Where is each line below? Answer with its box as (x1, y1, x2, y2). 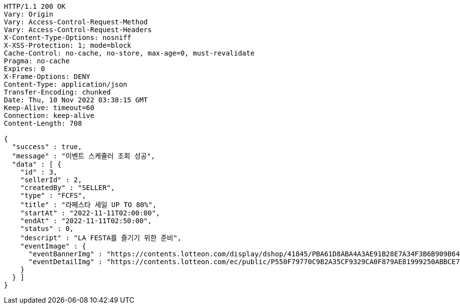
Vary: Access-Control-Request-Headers (4, 26, 152, 34)
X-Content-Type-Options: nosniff (4, 34, 132, 41)
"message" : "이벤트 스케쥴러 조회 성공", (12, 152, 155, 160)
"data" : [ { (12, 160, 62, 168)
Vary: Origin (4, 10, 54, 18)
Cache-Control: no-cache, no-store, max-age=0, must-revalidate (4, 49, 255, 57)
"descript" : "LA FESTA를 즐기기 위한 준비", (20, 234, 182, 242)
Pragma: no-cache (4, 57, 70, 65)
